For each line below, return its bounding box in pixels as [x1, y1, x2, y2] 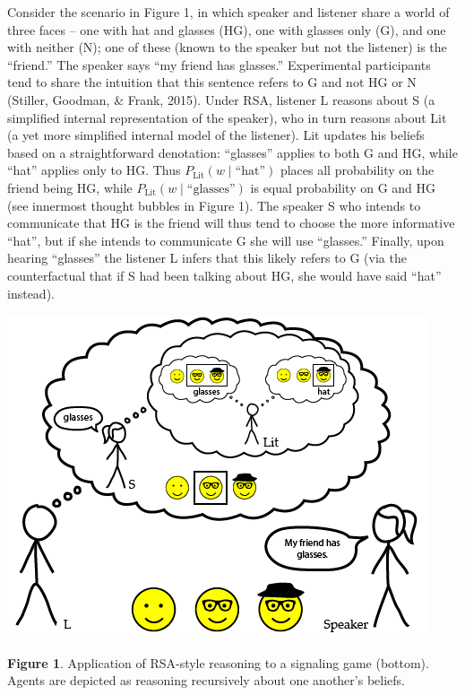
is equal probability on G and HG [250, 178, 436, 196]
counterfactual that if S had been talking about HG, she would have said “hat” [7, 265, 442, 284]
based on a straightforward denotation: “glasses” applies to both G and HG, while [7, 143, 458, 161]
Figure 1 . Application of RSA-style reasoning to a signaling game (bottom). [7, 653, 429, 672]
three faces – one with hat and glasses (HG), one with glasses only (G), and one [7, 20, 446, 39]
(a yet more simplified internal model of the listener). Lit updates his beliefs [7, 126, 425, 144]
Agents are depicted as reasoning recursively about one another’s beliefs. [7, 671, 405, 690]
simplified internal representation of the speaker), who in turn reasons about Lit [7, 108, 447, 126]
